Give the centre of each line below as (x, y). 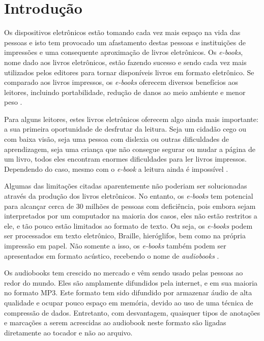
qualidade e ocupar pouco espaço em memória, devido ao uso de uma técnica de (129, 302)
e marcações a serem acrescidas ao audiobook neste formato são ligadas (115, 322)
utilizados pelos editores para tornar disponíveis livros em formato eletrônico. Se (129, 72)
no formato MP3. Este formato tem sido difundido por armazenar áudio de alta (128, 292)
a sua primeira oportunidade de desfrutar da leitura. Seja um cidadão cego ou (125, 129)
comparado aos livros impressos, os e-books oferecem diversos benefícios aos (121, 82)
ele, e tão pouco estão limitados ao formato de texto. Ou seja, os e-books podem (128, 225)
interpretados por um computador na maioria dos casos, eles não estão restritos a (131, 216)
